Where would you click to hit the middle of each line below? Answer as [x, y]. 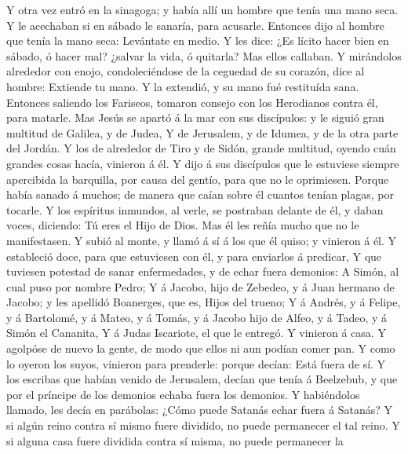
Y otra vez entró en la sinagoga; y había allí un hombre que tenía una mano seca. [202, 9]
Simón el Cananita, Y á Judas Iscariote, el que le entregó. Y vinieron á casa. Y [196, 333]
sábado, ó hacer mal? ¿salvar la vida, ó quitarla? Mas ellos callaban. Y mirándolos [204, 55]
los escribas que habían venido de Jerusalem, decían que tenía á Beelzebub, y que [202, 379]
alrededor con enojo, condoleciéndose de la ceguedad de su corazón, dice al [186, 71]
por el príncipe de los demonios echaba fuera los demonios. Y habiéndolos [183, 394]
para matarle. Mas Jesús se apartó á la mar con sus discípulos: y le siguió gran [195, 117]
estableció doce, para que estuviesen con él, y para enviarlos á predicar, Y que [194, 256]
